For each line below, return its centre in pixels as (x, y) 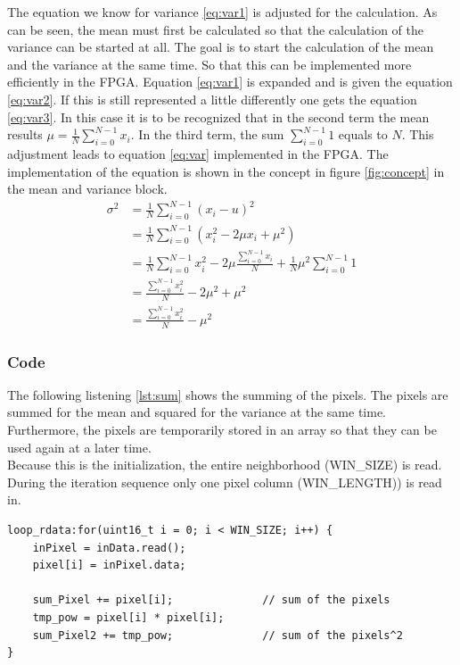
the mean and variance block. (87, 189)
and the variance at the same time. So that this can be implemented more (209, 64)
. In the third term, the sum (207, 134)
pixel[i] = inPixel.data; (109, 565)
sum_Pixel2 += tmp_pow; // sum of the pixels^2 (218, 635)
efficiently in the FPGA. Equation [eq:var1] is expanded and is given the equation (230, 82)
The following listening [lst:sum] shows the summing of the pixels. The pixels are (228, 394)
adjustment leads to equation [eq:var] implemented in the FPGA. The (198, 153)
